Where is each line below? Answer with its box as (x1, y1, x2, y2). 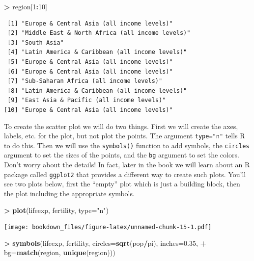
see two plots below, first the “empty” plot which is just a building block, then (4, 179, 240, 189)
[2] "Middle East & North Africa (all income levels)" (7, 29, 191, 37)
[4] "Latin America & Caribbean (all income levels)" (7, 49, 187, 56)
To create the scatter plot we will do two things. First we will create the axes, (4, 121, 238, 131)
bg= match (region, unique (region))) (4, 247, 115, 258)
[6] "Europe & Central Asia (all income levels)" (7, 68, 173, 75)
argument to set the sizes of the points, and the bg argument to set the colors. (4, 150, 239, 160)
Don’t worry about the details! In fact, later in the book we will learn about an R (4, 159, 250, 170)
